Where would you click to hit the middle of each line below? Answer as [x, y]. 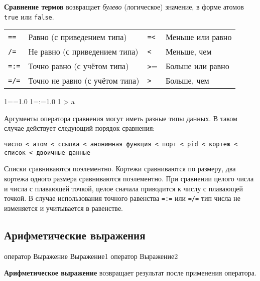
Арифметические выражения [75, 235]
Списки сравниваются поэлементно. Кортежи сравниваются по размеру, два [120, 169]
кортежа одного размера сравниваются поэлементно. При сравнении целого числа [129, 178]
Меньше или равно [199, 37]
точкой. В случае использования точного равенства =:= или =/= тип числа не [122, 198]
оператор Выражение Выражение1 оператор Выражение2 [91, 256]
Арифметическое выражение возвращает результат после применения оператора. [130, 273]
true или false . [29, 16]
